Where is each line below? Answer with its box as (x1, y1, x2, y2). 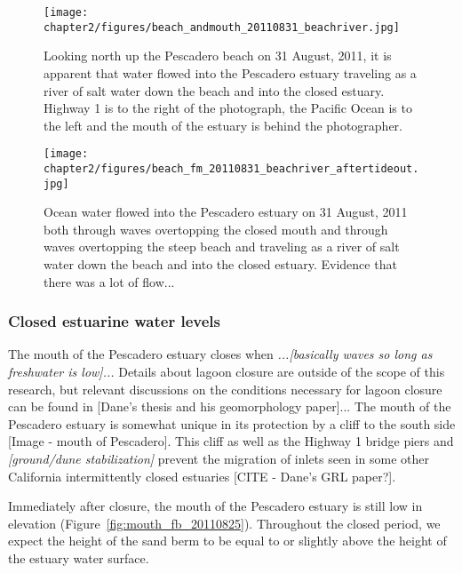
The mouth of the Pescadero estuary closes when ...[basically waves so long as (8, 345, 433, 363)
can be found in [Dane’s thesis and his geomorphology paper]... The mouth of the (8, 397, 451, 416)
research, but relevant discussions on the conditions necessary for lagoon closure (8, 379, 442, 398)
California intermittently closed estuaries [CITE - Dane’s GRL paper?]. (8, 466, 396, 485)
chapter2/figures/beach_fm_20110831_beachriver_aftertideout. (44, 162, 419, 175)
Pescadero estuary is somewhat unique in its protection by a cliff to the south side (8, 414, 456, 433)
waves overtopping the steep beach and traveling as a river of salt (44, 237, 400, 256)
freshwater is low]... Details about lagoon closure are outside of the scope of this (8, 362, 445, 381)
